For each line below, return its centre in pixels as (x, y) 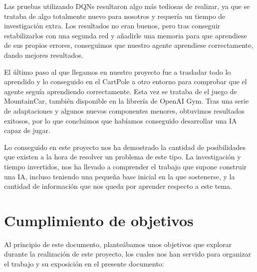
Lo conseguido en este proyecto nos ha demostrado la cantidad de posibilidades (125, 147)
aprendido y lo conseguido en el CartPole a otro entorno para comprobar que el (126, 81)
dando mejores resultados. (44, 55)
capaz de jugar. (27, 130)
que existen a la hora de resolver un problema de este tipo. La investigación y (123, 157)
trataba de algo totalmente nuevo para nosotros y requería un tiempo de (115, 16)
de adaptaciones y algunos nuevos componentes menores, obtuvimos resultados (124, 110)
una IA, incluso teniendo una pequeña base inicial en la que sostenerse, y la (120, 176)
